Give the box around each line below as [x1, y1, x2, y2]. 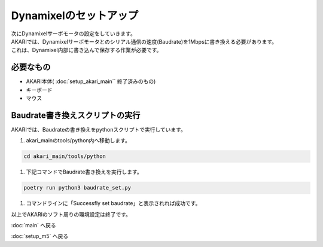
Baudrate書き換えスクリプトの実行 [11, 110, 141, 120]
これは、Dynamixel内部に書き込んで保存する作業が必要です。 [11, 47, 162, 54]
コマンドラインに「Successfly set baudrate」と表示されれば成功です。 [26, 200, 201, 207]
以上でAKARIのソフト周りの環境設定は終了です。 [11, 211, 132, 218]
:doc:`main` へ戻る [11, 222, 56, 229]
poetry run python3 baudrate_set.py [23, 184, 132, 191]
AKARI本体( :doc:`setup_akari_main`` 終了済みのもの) [26, 78, 156, 85]
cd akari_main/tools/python [23, 153, 106, 160]
